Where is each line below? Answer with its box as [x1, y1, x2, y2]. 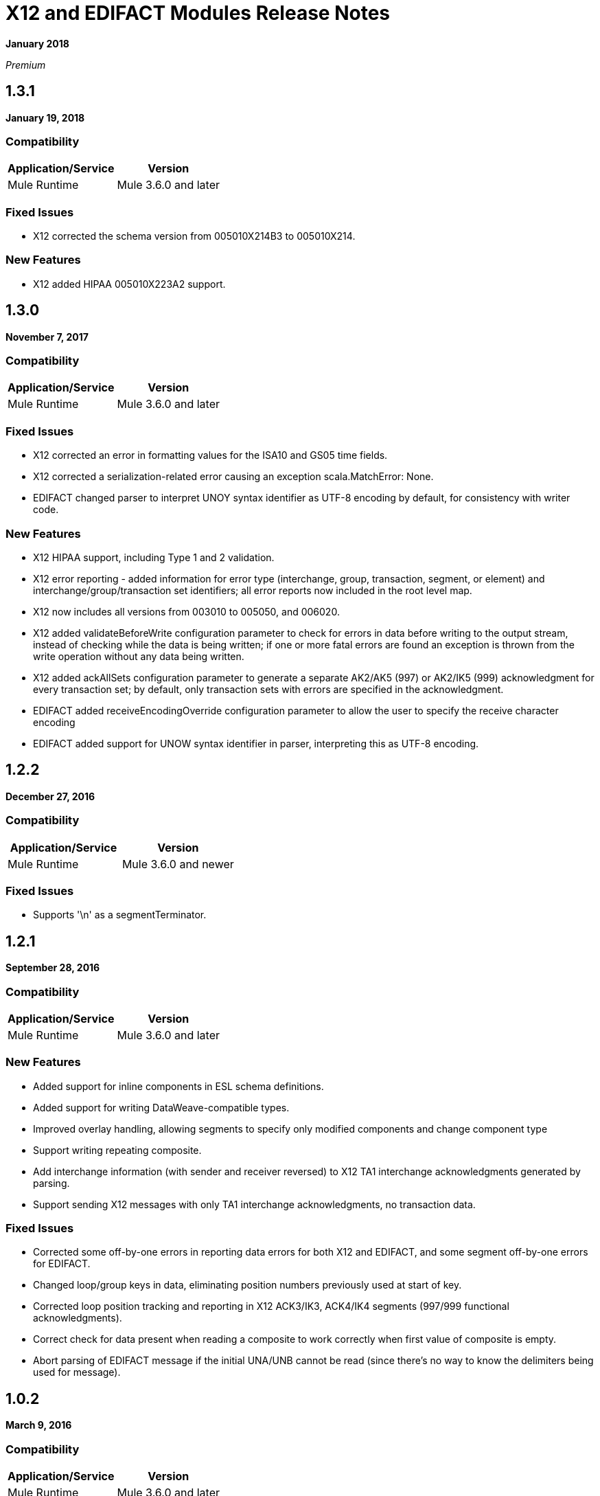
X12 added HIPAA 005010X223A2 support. [33, 277, 226, 290]
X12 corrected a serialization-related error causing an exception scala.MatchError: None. [33, 471, 434, 483]
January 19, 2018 [5, 111, 85, 124]
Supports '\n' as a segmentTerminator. [33, 909, 207, 921]
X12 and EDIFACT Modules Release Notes [5, 1, 391, 25]
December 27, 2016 [5, 790, 95, 802]
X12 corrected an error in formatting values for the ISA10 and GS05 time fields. [33, 449, 388, 462]
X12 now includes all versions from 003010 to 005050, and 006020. [33, 605, 340, 617]
